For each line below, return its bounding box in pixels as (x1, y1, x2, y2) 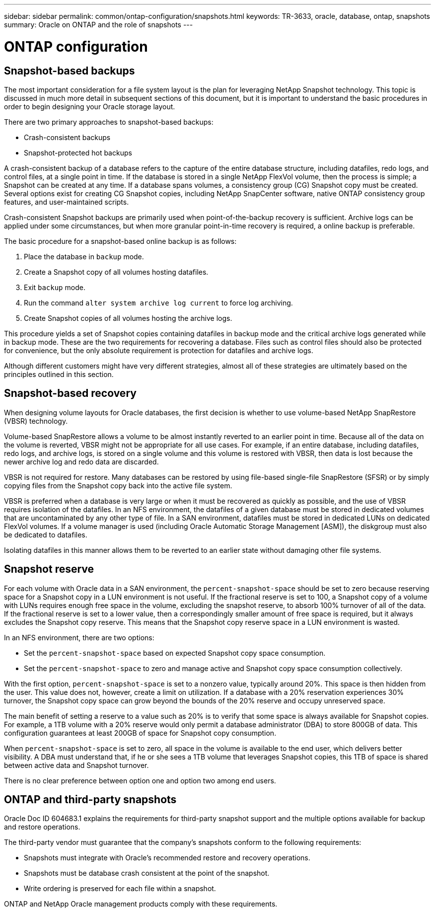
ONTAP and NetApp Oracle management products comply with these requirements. (4, 900, 278, 909)
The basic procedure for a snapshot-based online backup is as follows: (4, 236, 237, 245)
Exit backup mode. (24, 283, 85, 292)
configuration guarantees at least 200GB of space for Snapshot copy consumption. (4, 728, 277, 737)
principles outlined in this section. (4, 370, 114, 379)
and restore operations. (4, 823, 80, 832)
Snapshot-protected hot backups (24, 148, 132, 157)
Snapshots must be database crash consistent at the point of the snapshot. (24, 869, 270, 878)
